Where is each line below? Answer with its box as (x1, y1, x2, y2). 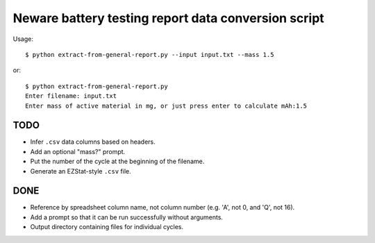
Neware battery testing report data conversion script (12, 10, 324, 26)
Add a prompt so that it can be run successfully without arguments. (30, 212, 224, 221)
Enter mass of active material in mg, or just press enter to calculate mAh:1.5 (25, 101, 308, 110)
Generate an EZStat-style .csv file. (30, 167, 131, 175)
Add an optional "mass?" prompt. (30, 147, 126, 156)
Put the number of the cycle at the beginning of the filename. (30, 157, 205, 166)
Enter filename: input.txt (25, 92, 117, 100)
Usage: (12, 35, 34, 43)
